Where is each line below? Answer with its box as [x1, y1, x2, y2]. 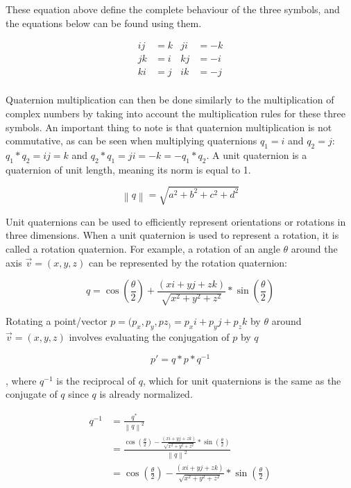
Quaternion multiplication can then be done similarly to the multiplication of [6, 92, 334, 107]
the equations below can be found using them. [6, 15, 202, 30]
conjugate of [6, 387, 58, 401]
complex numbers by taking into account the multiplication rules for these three [6, 106, 345, 120]
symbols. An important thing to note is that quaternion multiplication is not [6, 119, 332, 134]
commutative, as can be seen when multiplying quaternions [6, 133, 257, 148]
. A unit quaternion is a [206, 147, 307, 162]
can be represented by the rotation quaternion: [88, 255, 288, 269]
